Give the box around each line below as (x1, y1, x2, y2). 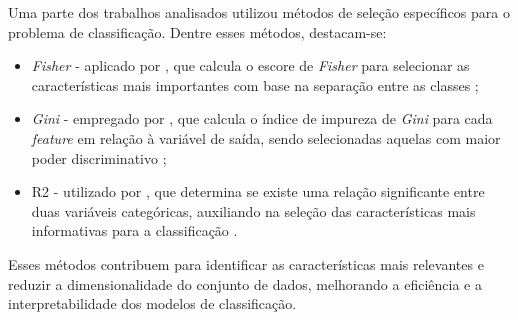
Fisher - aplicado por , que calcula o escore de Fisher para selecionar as (31, 55, 470, 76)
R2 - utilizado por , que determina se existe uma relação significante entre (31, 181, 485, 202)
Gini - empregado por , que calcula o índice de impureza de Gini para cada (31, 108, 493, 129)
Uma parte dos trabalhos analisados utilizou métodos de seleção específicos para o (8, 2, 510, 22)
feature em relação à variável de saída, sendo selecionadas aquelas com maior (31, 127, 501, 148)
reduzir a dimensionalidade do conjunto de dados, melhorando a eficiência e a (8, 273, 482, 294)
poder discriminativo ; (31, 147, 167, 168)
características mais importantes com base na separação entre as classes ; (31, 74, 479, 95)
